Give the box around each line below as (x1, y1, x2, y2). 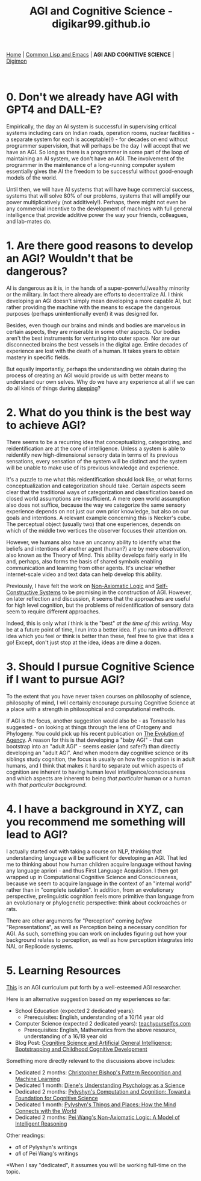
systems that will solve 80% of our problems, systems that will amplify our (6, 192, 191, 199)
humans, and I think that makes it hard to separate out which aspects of (6, 762, 184, 769)
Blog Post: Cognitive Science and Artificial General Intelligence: (14, 1039, 173, 1046)
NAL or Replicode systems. (6, 942, 73, 950)
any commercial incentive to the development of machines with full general (6, 205, 193, 212)
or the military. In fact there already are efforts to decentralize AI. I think (6, 291, 184, 298)
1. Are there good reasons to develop (6, 239, 194, 252)
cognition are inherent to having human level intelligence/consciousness (6, 768, 185, 775)
